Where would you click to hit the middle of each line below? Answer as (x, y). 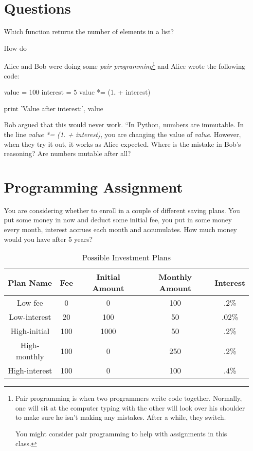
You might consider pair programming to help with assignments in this (121, 433)
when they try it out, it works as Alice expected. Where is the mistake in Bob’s (123, 144)
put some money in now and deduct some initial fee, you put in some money (118, 220)
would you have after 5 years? (48, 239)
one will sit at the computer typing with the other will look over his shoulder (130, 407)
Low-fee (30, 303)
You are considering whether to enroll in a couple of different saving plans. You (122, 210)
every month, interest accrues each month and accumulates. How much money (120, 229)
